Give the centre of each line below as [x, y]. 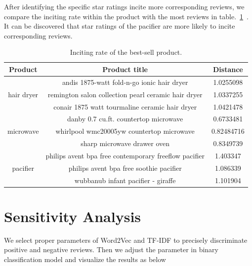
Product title [125, 69]
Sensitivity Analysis [73, 216]
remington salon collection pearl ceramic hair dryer [125, 94]
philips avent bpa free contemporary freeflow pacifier [125, 155]
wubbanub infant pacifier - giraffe [125, 180]
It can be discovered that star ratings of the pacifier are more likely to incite [120, 26]
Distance [228, 69]
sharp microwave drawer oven [125, 143]
